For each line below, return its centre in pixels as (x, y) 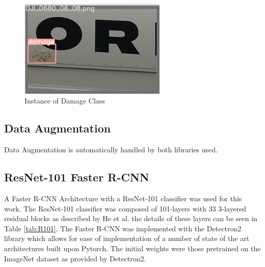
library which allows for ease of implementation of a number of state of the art (127, 238)
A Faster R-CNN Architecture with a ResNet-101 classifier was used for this (123, 198)
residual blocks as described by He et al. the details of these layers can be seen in (131, 218)
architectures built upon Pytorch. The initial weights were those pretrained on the (132, 248)
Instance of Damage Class (65, 101)
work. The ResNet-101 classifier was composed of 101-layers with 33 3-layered (125, 208)
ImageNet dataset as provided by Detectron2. (75, 258)
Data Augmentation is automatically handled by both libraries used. (111, 150)
